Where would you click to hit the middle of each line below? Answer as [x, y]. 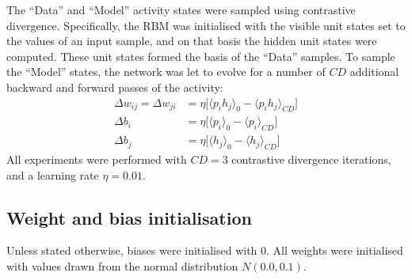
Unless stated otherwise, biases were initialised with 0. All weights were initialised [205, 250]
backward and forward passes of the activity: [115, 87]
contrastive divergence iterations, [311, 159]
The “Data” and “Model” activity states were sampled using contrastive [181, 9]
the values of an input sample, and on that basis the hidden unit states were [192, 41]
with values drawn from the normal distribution [122, 266]
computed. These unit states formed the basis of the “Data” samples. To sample [201, 56]
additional [374, 72]
